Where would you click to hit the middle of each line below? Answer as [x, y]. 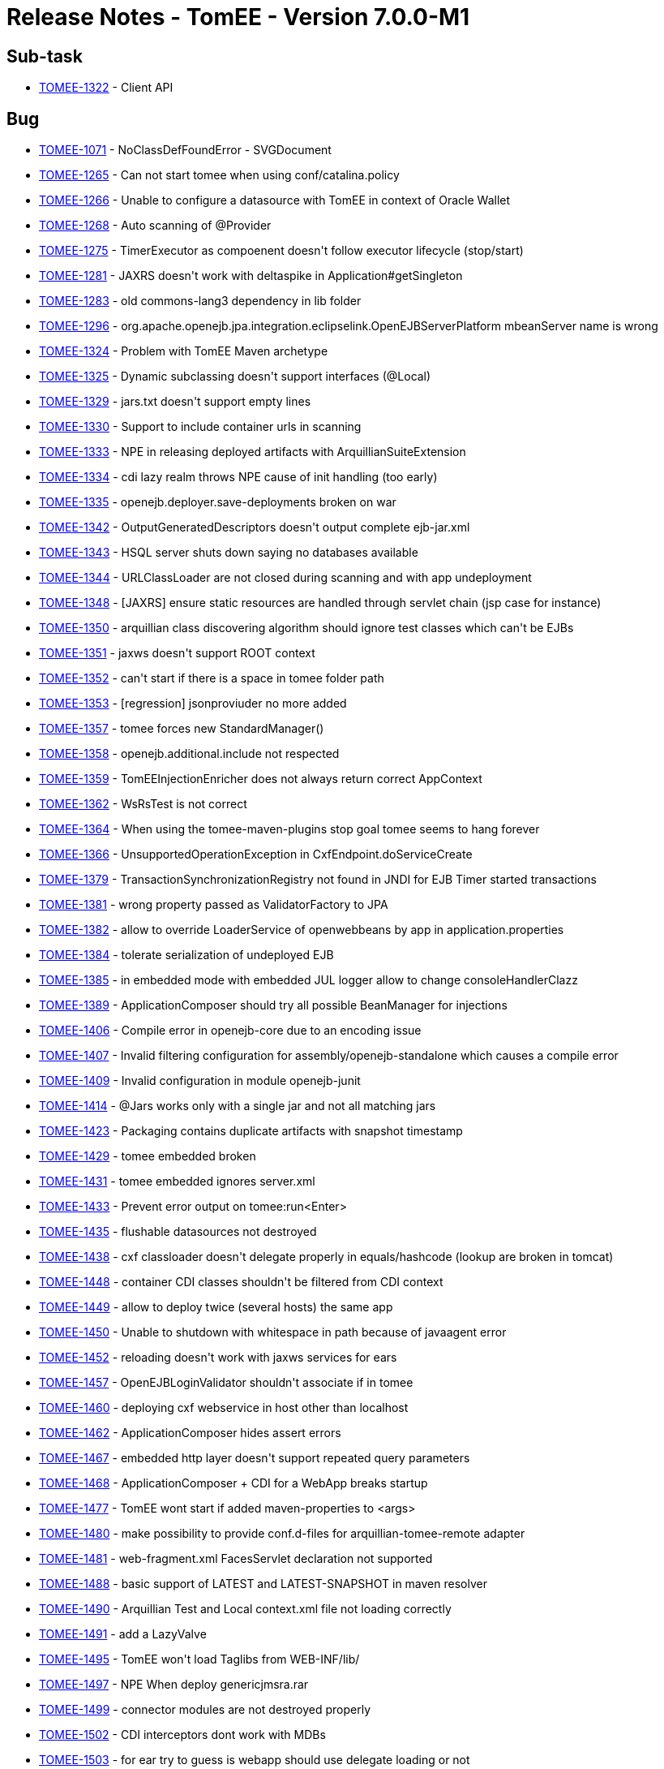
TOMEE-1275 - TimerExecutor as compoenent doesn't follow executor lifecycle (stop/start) [281, 251]
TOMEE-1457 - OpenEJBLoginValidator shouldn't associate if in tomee [226, 1383]
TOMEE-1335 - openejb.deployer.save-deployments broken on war [218, 502]
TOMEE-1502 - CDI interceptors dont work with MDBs [182, 1735]
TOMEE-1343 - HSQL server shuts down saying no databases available [229, 553]
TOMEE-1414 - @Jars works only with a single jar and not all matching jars [238, 1106]
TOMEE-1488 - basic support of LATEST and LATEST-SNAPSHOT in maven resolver [263, 1584]
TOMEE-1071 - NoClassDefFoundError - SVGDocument [185, 150]
